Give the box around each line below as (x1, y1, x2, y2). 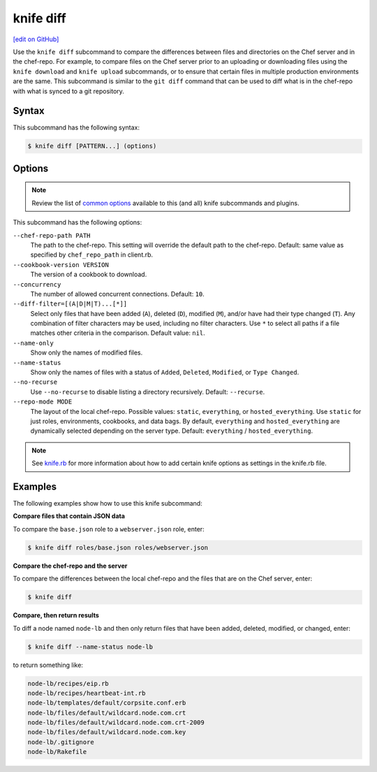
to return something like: (13, 661, 84, 669)
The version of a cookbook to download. (30, 270, 147, 279)
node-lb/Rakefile (27, 748, 87, 756)
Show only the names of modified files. (30, 348, 143, 357)
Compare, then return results (13, 611, 99, 620)
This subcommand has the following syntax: (13, 123, 140, 132)
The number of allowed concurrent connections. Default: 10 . (30, 289, 205, 298)
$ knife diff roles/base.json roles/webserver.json (27, 543, 209, 552)
